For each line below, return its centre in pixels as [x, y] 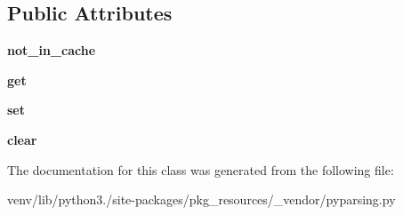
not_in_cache [52, 50]
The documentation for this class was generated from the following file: [201, 169]
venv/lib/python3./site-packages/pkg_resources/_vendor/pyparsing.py [201, 199]
